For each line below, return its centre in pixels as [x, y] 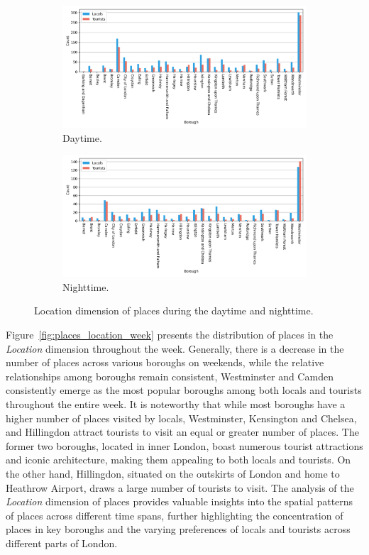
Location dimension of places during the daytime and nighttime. [174, 311]
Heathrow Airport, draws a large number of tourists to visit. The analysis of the [180, 487]
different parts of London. [62, 543]
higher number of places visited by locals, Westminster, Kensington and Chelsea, [181, 418]
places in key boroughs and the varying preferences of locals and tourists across [178, 529]
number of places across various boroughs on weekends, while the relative [165, 362]
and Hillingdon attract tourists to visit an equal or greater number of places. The [182, 432]
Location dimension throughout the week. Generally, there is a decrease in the [175, 348]
